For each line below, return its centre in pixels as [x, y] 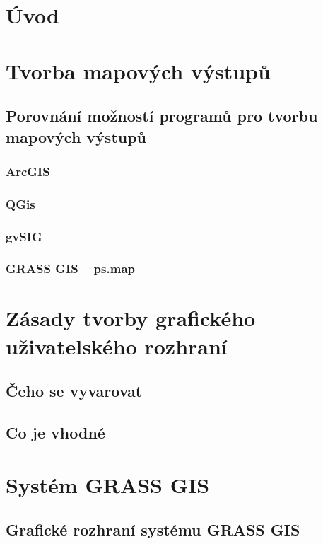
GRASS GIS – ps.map [70, 268]
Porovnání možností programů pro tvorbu [162, 116]
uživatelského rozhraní [117, 346]
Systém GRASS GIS [108, 484]
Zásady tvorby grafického [131, 318]
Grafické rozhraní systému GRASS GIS [153, 529]
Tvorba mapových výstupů [138, 70]
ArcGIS [28, 171]
